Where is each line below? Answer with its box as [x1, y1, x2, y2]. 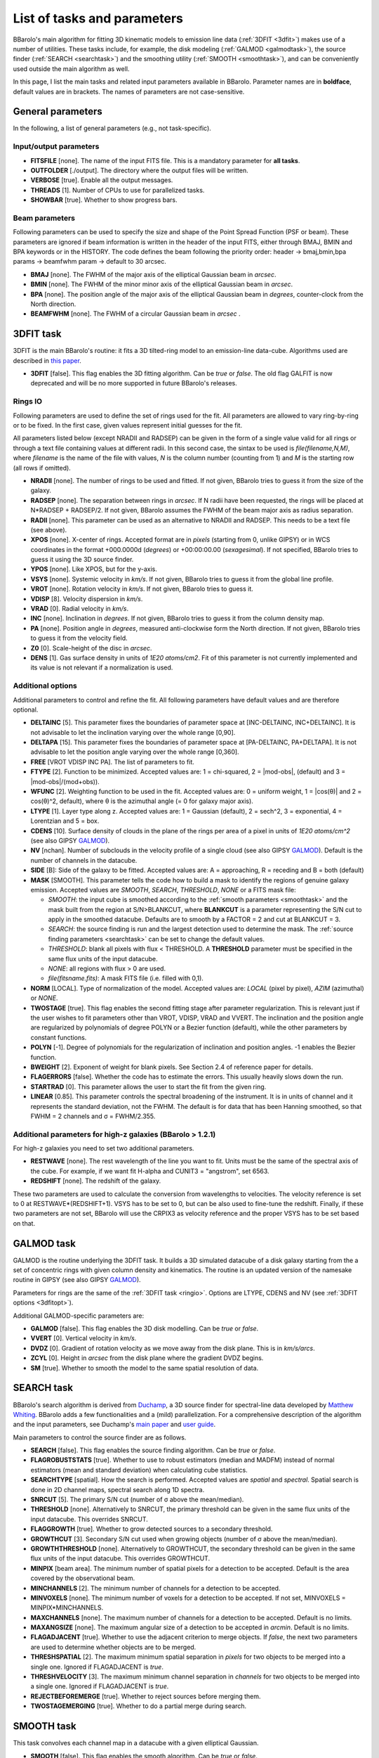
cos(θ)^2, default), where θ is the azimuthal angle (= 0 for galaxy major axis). [30, 797, 254, 805]
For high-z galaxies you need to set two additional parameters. [13, 1144, 194, 1153]
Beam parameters [13, 213, 76, 223]
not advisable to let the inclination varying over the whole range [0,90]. [30, 728, 236, 736]
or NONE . [30, 994, 58, 1002]
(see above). [30, 525, 67, 534]
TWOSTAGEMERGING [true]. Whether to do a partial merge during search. [30, 1702, 247, 1710]
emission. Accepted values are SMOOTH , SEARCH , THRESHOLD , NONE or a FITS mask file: [30, 885, 296, 894]
